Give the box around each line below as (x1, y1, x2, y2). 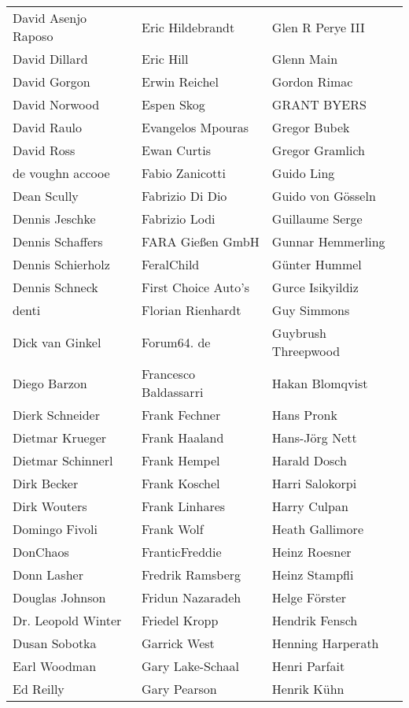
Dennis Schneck (13, 278, 98, 296)
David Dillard (13, 50, 88, 68)
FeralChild (142, 255, 200, 273)
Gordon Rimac (271, 72, 353, 91)
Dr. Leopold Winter (13, 611, 122, 629)
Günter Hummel (271, 255, 362, 273)
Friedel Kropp (142, 611, 219, 629)
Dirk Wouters (13, 497, 87, 515)
